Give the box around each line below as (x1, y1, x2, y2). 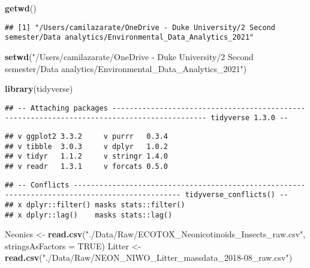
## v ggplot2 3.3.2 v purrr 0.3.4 (5, 132, 168, 141)
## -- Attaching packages (5, 103, 108, 112)
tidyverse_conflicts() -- (185, 190, 288, 199)
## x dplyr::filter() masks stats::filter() (5, 200, 185, 209)
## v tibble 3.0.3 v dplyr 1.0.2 (5, 142, 168, 151)
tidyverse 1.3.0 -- (210, 114, 288, 123)
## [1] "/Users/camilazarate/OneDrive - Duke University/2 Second (5, 23, 276, 32)
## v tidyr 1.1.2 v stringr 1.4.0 (5, 152, 168, 161)
